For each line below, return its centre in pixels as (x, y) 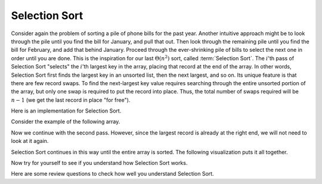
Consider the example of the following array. (66, 121)
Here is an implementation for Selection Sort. (66, 111)
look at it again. (30, 141)
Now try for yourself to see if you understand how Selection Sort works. (99, 163)
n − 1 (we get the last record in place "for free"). (71, 100)
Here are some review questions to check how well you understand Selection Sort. (112, 174)
